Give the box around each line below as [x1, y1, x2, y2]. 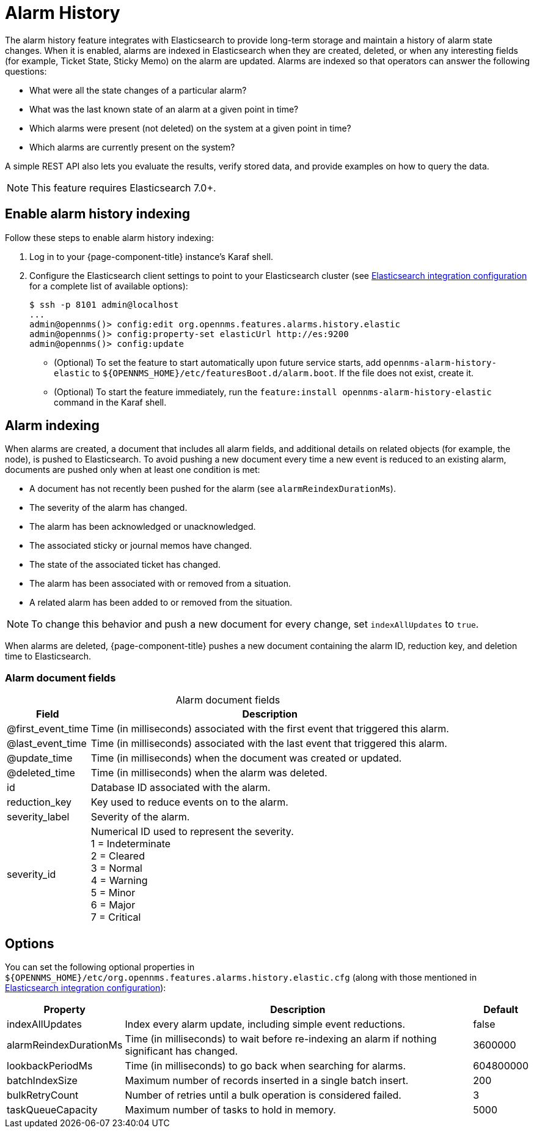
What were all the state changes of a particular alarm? [29, 84, 247, 95]
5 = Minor [90, 886, 136, 899]
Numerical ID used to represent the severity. [90, 825, 294, 838]
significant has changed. [125, 1045, 238, 1058]
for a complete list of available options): [29, 280, 188, 291]
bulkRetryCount [7, 1089, 79, 1102]
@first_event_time [7, 723, 89, 735]
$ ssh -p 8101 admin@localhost [29, 299, 179, 310]
